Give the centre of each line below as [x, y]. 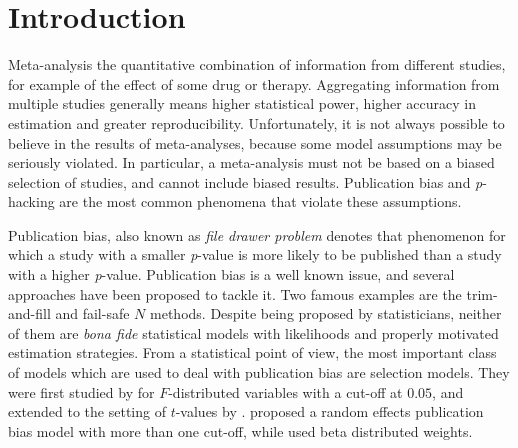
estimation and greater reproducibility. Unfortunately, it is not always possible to [256, 122]
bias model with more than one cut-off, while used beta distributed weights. [240, 430]
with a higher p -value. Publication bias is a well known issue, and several [231, 274]
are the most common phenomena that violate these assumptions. [260, 201]
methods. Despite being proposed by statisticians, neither [326, 313]
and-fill [29, 313]
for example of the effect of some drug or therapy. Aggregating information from [254, 83]
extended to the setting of [87, 411]
